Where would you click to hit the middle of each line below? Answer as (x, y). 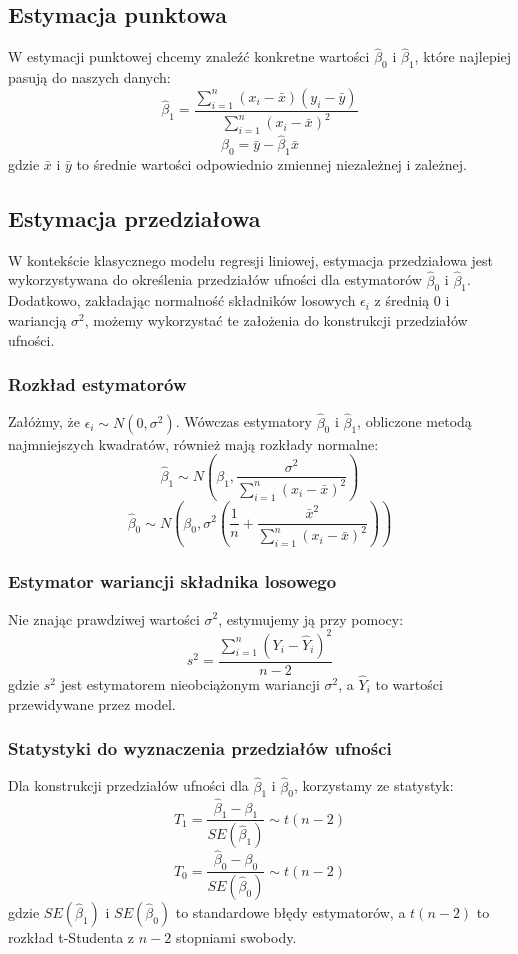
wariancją (37, 320)
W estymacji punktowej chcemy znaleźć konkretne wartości (189, 56)
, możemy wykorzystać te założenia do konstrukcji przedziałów (276, 320)
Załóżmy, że (44, 421)
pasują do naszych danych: (89, 77)
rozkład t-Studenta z (71, 937)
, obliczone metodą (414, 421)
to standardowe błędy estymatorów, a (290, 912)
